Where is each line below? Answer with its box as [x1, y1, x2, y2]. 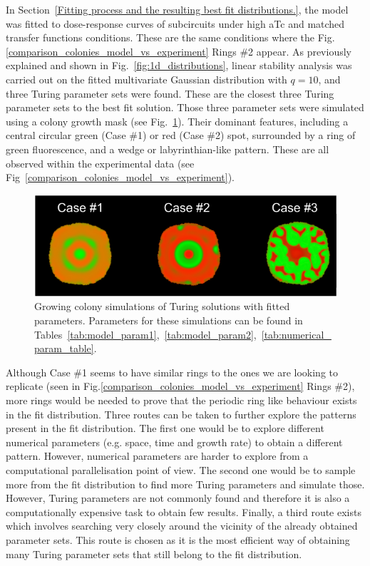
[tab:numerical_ [261, 326, 332, 341]
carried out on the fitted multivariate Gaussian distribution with [6, 71, 287, 86]
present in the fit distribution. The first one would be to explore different [6, 421, 324, 436]
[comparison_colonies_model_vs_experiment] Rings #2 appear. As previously [6, 43, 351, 58]
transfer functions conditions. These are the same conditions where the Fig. [6, 30, 335, 45]
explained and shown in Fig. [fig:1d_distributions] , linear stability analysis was [6, 58, 352, 73]
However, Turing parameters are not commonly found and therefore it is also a [6, 490, 350, 505]
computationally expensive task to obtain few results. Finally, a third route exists [6, 504, 361, 519]
